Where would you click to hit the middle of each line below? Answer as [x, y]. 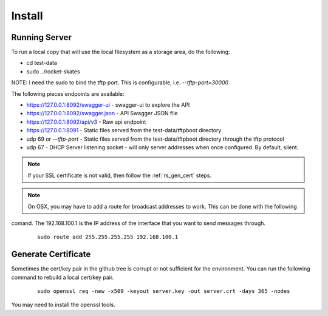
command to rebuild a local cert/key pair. [63, 277]
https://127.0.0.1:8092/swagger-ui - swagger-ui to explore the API [108, 105]
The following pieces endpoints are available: [68, 93]
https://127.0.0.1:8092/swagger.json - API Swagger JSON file [102, 113]
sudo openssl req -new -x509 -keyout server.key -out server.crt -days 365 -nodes [164, 291]
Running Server [42, 37]
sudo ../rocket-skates [53, 71]
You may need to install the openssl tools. [63, 305]
